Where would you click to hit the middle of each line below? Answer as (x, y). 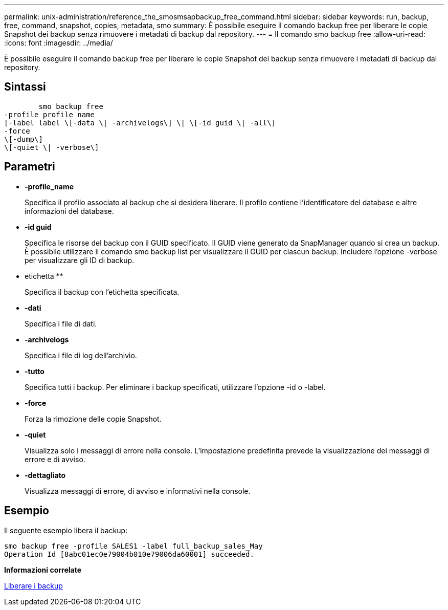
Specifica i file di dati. (61, 323)
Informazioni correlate (43, 570)
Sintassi (25, 87)
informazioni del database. (69, 211)
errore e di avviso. (55, 459)
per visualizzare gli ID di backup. (80, 260)
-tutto (35, 371)
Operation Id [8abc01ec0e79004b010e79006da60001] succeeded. (129, 554)
